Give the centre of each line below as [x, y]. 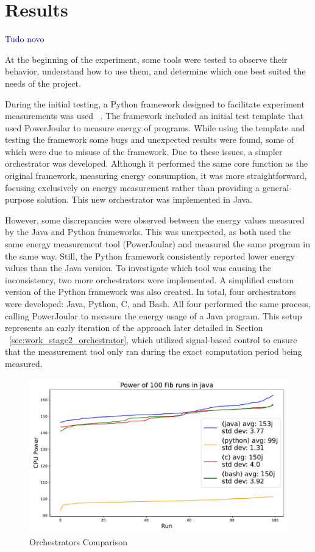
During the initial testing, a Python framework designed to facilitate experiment [155, 103]
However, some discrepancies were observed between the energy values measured [155, 220]
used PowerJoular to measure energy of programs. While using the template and [155, 127]
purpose [19, 199]
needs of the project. [43, 83]
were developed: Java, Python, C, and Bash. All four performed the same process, [158, 303]
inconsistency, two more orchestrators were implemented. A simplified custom [150, 279]
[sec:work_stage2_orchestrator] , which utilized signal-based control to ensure [153, 339]
